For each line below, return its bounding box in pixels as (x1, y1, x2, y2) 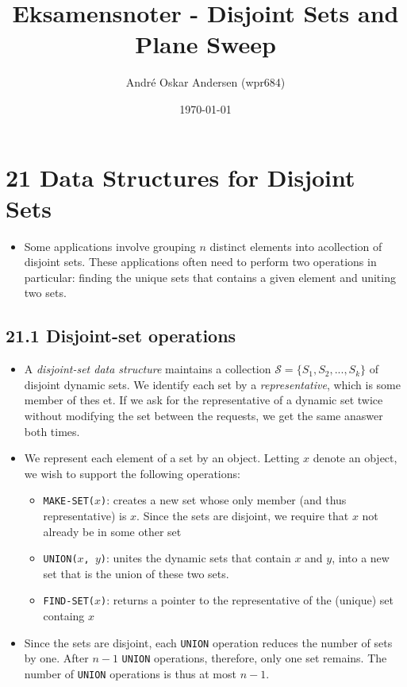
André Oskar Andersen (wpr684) (125, 74, 286, 91)
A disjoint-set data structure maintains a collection (24, 361, 271, 377)
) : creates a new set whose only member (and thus (101, 492, 347, 508)
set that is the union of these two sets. (43, 565, 229, 581)
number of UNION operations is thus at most (24, 666, 236, 682)
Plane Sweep (135, 28, 276, 60)
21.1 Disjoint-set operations (6, 323, 236, 348)
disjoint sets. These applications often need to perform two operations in (24, 253, 377, 270)
